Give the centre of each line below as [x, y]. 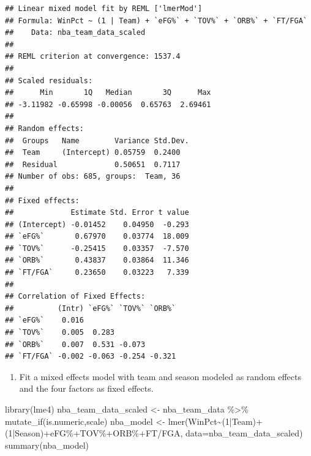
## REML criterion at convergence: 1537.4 [93, 57]
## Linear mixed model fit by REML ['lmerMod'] [104, 9]
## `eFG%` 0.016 [44, 320]
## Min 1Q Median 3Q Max [108, 93]
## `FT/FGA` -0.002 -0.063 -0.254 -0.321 [91, 357]
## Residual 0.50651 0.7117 [93, 164]
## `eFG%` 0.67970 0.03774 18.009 [97, 237]
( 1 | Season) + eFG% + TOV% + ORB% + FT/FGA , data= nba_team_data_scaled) [154, 433]
